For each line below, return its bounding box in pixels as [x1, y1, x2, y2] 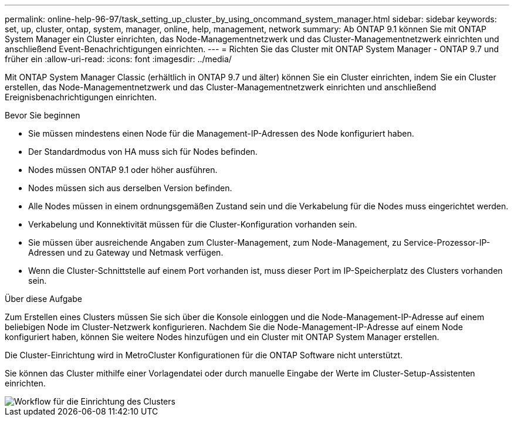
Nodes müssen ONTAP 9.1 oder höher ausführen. [28, 165, 218, 175]
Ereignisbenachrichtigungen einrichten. [5, 92, 157, 102]
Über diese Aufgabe [5, 294, 82, 304]
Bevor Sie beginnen [5, 110, 80, 120]
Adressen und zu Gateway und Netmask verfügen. [28, 247, 224, 257]
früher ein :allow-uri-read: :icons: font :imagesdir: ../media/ [5, 54, 232, 64]
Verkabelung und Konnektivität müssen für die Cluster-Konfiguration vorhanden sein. [28, 219, 357, 229]
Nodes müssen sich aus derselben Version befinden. [28, 183, 232, 193]
